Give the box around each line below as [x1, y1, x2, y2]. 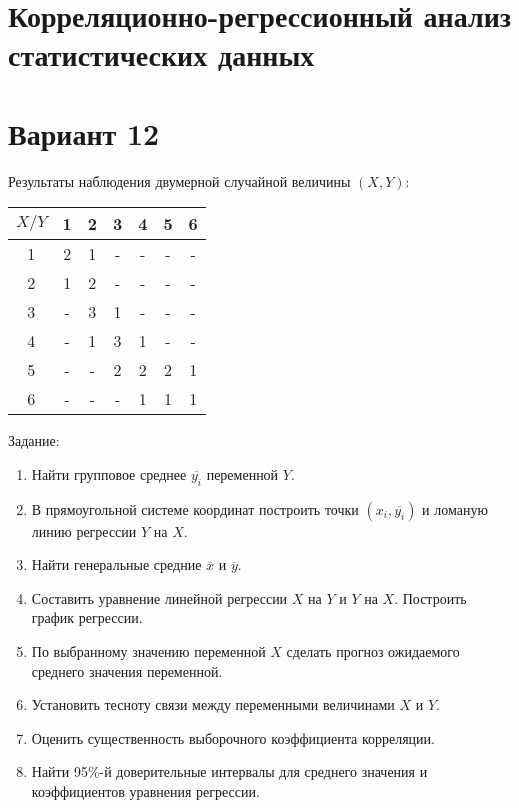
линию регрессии [31, 520, 137, 541]
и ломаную [422, 498, 488, 519]
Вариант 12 [8, 112, 160, 153]
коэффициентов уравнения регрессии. [31, 781, 260, 802]
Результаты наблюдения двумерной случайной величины [8, 170, 351, 191]
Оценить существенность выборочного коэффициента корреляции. [31, 727, 435, 748]
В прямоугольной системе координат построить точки [31, 498, 359, 519]
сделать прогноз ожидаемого [286, 641, 460, 662]
